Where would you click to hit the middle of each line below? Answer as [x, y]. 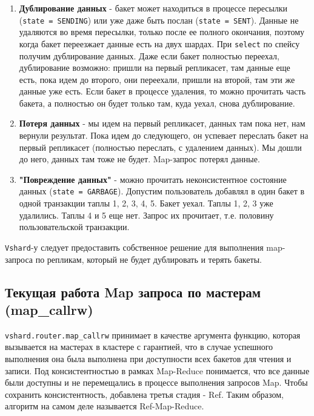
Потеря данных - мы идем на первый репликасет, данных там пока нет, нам [162, 123]
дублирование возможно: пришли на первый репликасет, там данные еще [155, 68]
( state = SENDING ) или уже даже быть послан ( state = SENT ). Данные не [159, 20]
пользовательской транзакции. [74, 227]
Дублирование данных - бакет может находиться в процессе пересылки [153, 8]
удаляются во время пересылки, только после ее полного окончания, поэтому [162, 32]
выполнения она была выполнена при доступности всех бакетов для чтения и [148, 358]
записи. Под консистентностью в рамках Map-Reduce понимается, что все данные [157, 370]
